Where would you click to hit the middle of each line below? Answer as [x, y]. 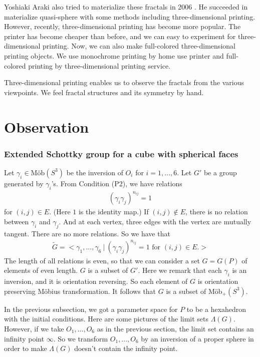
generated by [24, 183]
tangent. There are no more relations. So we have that [87, 233]
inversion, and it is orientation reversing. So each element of [96, 281]
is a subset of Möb [194, 291]
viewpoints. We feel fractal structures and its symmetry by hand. [104, 92]
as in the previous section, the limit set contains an [175, 328]
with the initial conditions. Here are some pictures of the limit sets [106, 319]
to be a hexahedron [216, 309]
